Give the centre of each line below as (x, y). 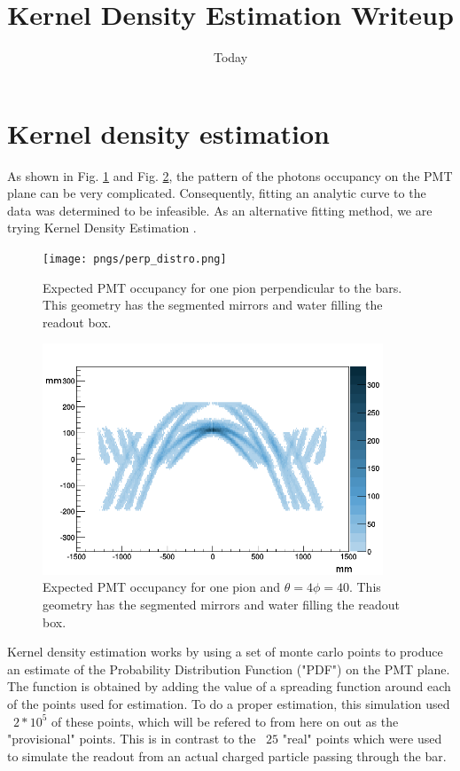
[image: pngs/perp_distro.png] (135, 260)
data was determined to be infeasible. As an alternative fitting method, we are (220, 210)
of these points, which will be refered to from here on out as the (225, 721)
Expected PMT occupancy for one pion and (162, 587)
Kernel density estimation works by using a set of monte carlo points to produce (225, 652)
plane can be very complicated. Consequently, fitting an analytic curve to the (217, 193)
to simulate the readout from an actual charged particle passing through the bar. (227, 755)
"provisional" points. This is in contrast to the (132, 739)
